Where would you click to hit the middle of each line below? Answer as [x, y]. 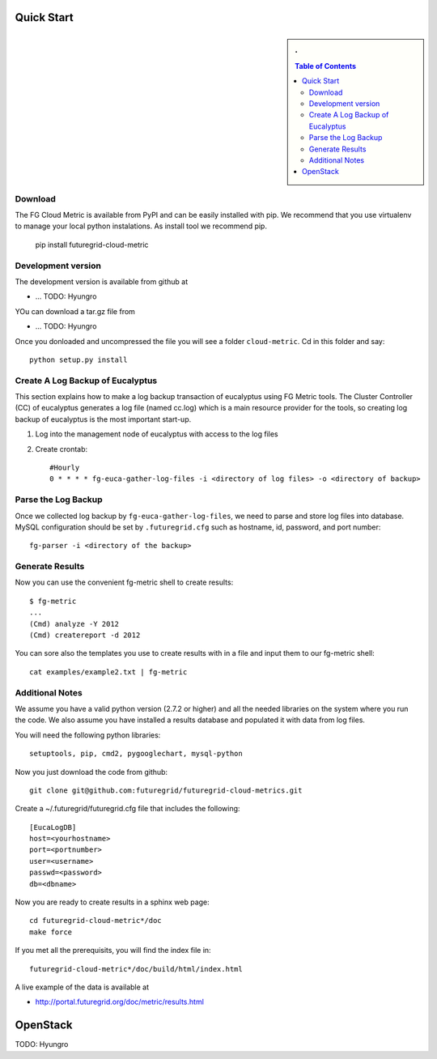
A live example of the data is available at [82, 987]
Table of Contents [325, 66]
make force [51, 932]
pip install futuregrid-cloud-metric [92, 245]
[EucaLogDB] [53, 827]
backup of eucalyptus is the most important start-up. [103, 419]
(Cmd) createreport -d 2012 [85, 635]
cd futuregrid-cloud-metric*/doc [95, 921]
